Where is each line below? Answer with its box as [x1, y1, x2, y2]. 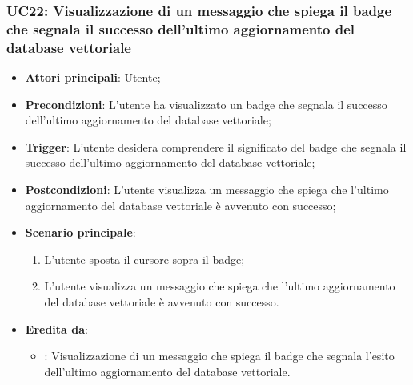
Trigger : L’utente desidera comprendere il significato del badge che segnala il [25, 138, 407, 155]
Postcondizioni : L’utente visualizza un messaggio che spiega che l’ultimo [25, 181, 389, 198]
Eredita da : [25, 320, 88, 337]
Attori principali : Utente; [25, 69, 161, 86]
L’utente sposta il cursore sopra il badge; [44, 250, 245, 267]
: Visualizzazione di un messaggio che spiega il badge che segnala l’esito [44, 347, 395, 364]
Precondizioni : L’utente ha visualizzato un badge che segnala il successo [25, 95, 387, 112]
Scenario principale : [25, 224, 136, 241]
